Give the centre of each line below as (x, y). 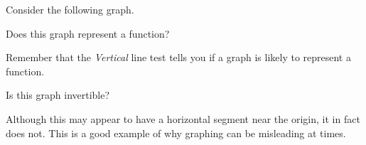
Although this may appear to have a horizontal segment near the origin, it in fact (183, 118)
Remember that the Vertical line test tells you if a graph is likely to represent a (178, 57)
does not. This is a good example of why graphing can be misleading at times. (176, 133)
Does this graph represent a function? (88, 33)
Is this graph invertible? (58, 95)
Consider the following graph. (70, 9)
